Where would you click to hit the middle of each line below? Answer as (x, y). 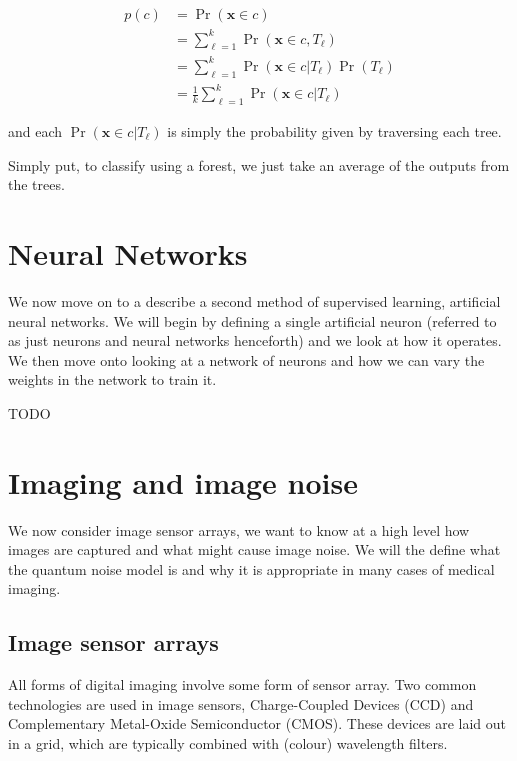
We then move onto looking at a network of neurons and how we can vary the (246, 359)
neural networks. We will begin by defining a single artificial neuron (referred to (252, 320)
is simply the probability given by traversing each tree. (334, 131)
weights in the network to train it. (112, 379)
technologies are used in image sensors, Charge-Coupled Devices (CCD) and (241, 703)
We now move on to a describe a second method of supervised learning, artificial (254, 300)
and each (35, 131)
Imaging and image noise (183, 481)
